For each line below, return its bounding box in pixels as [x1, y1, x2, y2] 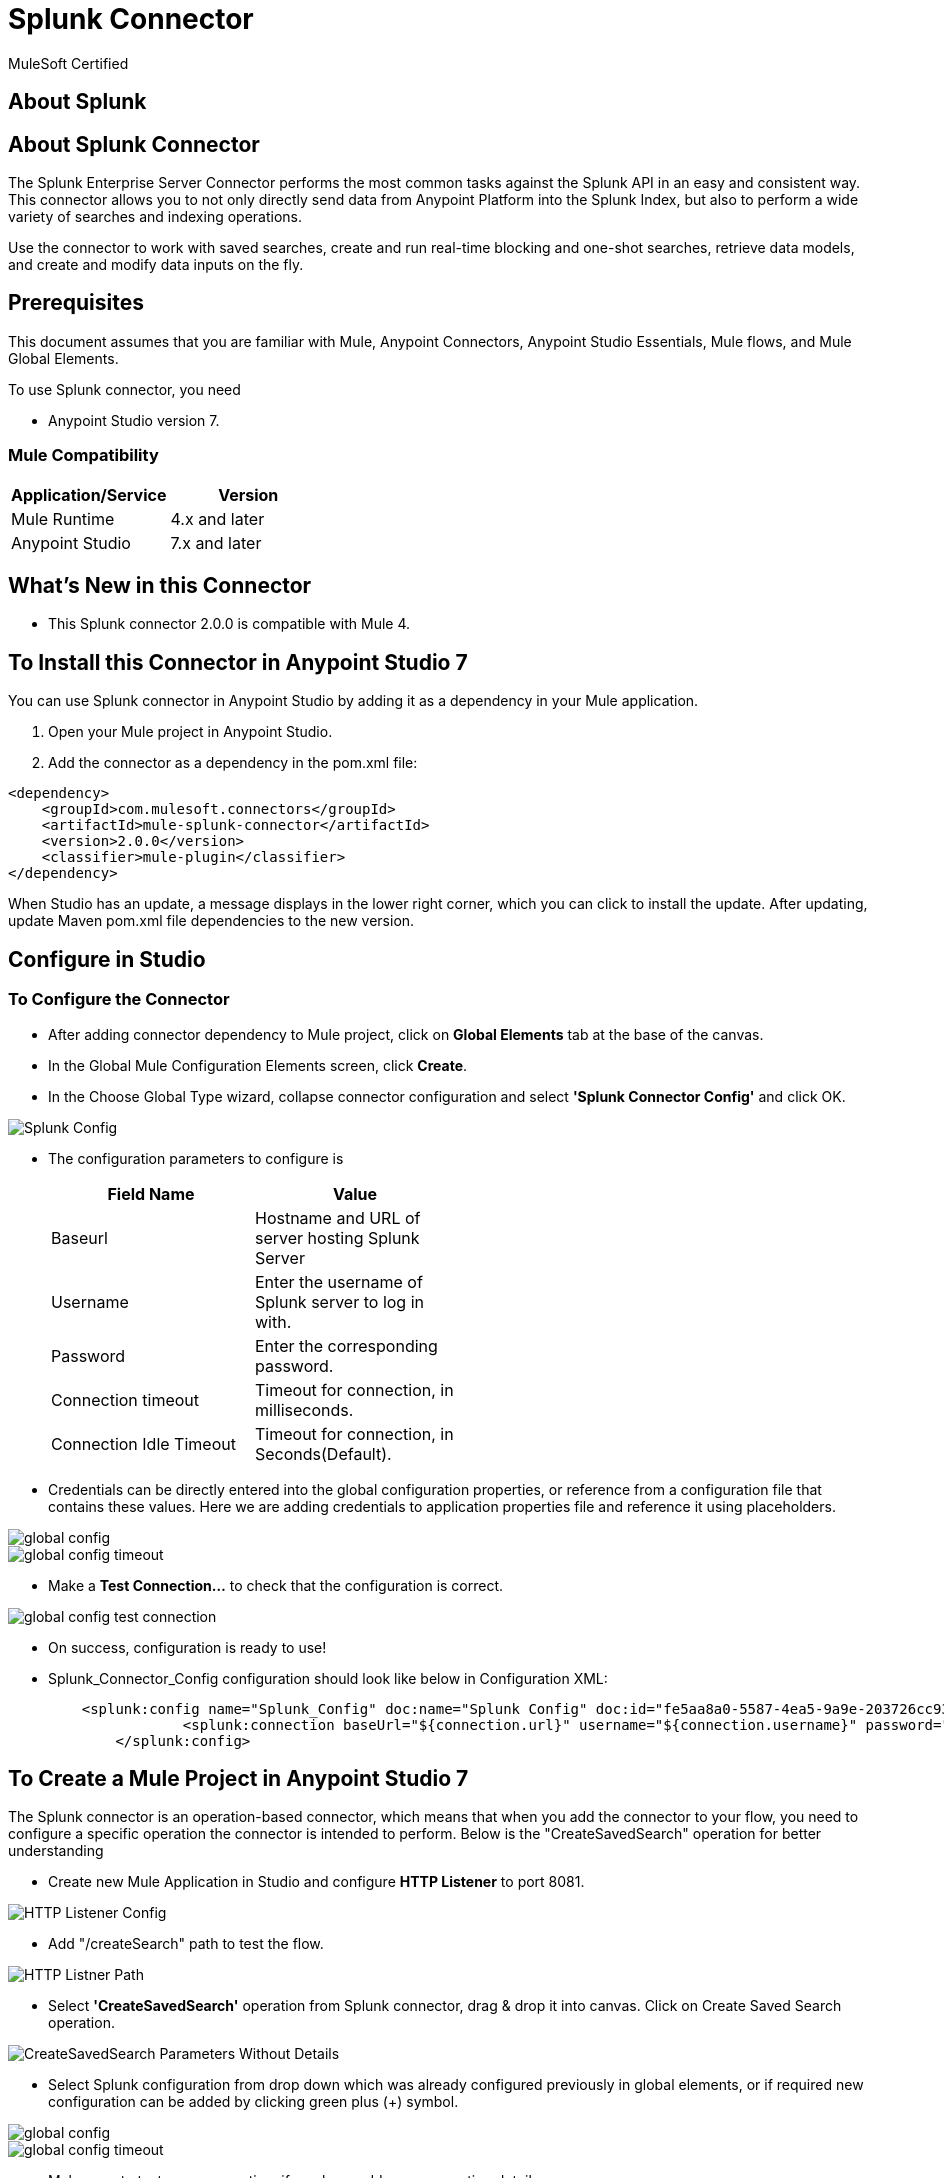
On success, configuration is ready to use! [48, 1638, 327, 1656]
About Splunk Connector [8, 131, 260, 157]
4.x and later [170, 508, 265, 529]
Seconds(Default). [255, 1443, 392, 1464]
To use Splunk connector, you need [8, 380, 241, 398]
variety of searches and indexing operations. [8, 208, 303, 226]
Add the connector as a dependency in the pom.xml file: [48, 754, 418, 772]
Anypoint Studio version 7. [48, 411, 220, 429]
